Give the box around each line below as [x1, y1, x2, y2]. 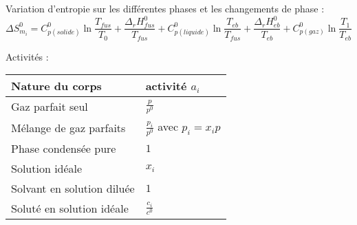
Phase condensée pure [11, 140, 116, 157]
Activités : [6, 49, 49, 63]
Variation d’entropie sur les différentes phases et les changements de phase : [6, 1, 325, 15]
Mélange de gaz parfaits [11, 119, 126, 136]
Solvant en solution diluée [11, 180, 135, 197]
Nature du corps [11, 78, 102, 94]
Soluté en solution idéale [11, 200, 129, 217]
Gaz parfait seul [11, 98, 88, 115]
